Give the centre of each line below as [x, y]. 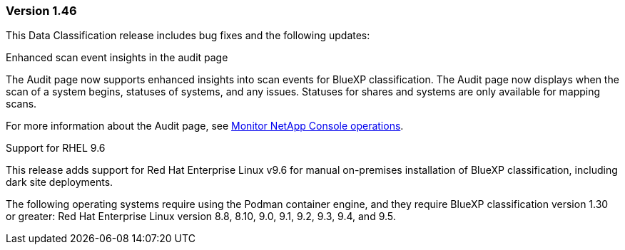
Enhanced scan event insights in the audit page [117, 58]
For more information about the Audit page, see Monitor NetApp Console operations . [205, 126]
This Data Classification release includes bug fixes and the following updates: [188, 36]
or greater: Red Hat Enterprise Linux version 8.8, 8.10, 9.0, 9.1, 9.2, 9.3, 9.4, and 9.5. [201, 217]
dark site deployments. [60, 182]
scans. [21, 104]
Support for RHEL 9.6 [56, 148]
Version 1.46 [41, 11]
